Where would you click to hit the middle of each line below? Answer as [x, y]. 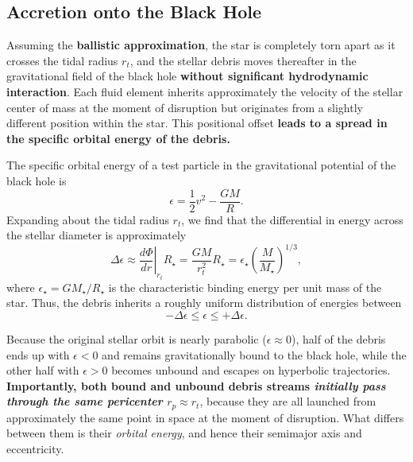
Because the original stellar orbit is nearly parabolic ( [137, 338]
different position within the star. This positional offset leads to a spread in [197, 123]
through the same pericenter [85, 401]
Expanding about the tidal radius [88, 219]
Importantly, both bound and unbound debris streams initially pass [196, 385]
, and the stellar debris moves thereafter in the [243, 60]
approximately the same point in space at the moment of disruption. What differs [205, 417]
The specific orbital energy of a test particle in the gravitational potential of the [201, 165]
